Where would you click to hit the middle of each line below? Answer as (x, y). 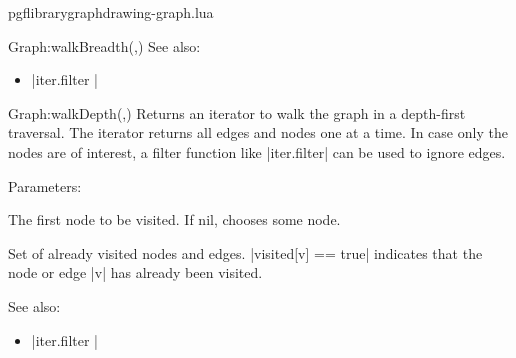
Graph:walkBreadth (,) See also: (104, 45)
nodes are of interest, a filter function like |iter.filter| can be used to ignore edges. (257, 151)
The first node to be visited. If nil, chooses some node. (174, 219)
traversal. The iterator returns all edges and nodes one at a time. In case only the (258, 132)
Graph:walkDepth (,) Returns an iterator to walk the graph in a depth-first (237, 112)
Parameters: (45, 185)
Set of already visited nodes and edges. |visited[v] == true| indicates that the (245, 252)
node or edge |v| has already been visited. (135, 272)
